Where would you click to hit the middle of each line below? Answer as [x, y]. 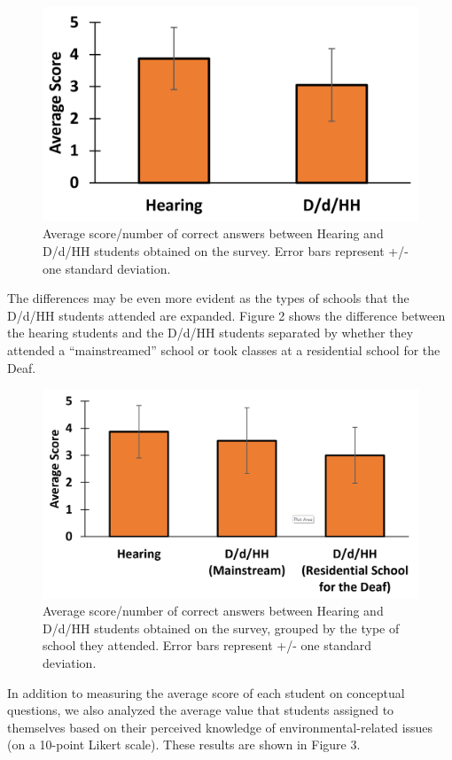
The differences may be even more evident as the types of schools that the [208, 298]
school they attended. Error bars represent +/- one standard [207, 645]
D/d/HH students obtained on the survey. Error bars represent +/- [226, 251]
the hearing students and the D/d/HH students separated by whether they [210, 333]
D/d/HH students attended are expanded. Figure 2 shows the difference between [226, 315]
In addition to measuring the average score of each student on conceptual [206, 692]
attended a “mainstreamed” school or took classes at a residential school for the [224, 349]
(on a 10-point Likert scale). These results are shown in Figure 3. [184, 744]
